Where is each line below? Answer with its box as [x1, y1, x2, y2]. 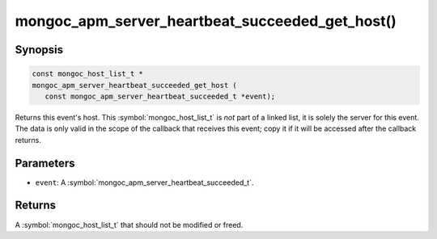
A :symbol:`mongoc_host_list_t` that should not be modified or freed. [15, 220, 244, 229]
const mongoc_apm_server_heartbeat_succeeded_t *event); [45, 91, 276, 101]
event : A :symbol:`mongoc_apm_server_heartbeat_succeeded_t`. [35, 178, 254, 187]
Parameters [15, 156, 75, 170]
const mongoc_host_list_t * [32, 69, 143, 78]
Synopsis [15, 43, 64, 57]
